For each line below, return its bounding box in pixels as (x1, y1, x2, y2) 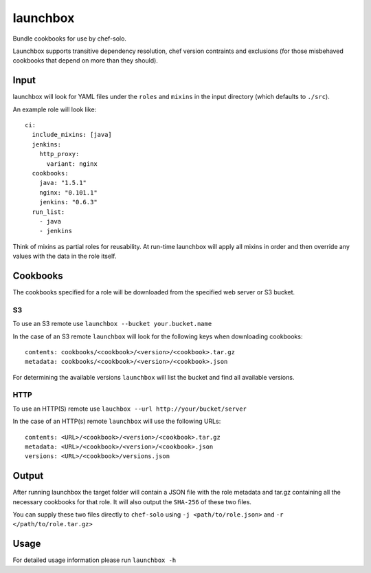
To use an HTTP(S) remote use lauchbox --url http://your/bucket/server (12, 404, 247, 413)
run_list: (32, 208, 65, 216)
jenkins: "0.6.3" (38, 198, 98, 206)
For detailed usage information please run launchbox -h (12, 556, 177, 564)
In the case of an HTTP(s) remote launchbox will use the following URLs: (12, 417, 221, 426)
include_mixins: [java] (32, 131, 113, 139)
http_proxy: (38, 150, 80, 158)
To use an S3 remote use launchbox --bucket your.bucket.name (12, 320, 212, 328)
